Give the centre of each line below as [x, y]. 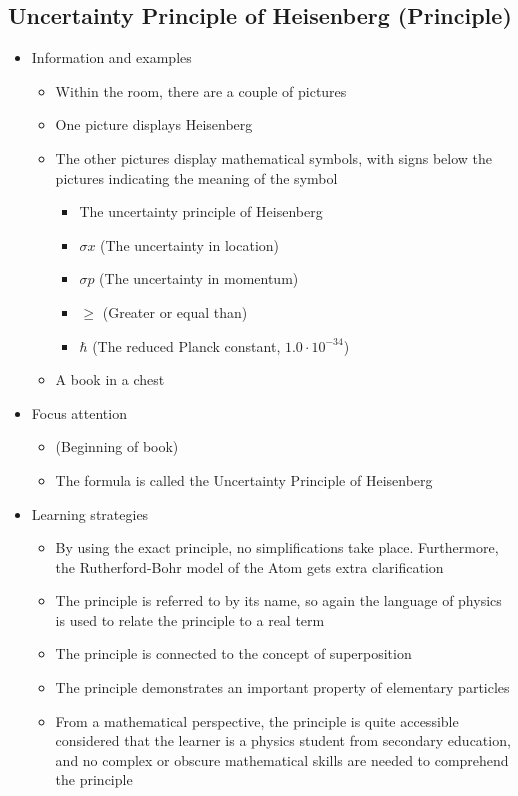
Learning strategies [90, 513]
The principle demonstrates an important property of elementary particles [282, 687]
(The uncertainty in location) [190, 244]
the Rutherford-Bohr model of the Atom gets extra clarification [249, 566]
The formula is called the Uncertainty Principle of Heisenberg [244, 479]
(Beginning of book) [117, 446]
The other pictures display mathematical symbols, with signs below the [274, 157]
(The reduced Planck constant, [186, 345]
